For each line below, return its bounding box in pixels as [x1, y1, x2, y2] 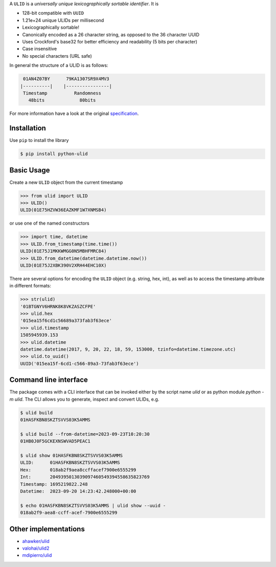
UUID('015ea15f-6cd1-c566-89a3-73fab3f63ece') [20, 360, 139, 366]
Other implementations [9, 525, 85, 533]
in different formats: [9, 283, 51, 289]
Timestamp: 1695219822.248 [20, 481, 88, 487]
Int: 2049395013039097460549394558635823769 [20, 474, 150, 480]
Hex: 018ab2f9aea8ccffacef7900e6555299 [20, 467, 136, 473]
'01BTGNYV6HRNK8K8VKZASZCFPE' [20, 304, 96, 309]
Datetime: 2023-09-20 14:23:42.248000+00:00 [20, 488, 136, 494]
